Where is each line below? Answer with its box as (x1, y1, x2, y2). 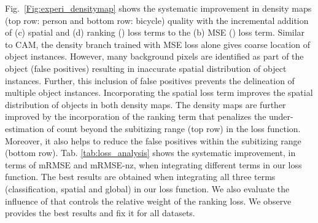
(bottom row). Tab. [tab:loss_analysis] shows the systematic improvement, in (5, 146, 296, 159)
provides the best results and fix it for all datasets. (5, 206, 195, 219)
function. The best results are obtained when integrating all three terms (5, 170, 276, 183)
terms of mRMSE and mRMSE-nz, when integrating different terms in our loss (5, 158, 302, 171)
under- (269, 110, 293, 123)
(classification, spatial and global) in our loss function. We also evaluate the (5, 182, 290, 195)
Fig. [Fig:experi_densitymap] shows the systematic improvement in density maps (5, 2, 312, 14)
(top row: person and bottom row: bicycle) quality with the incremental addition (5, 14, 309, 26)
